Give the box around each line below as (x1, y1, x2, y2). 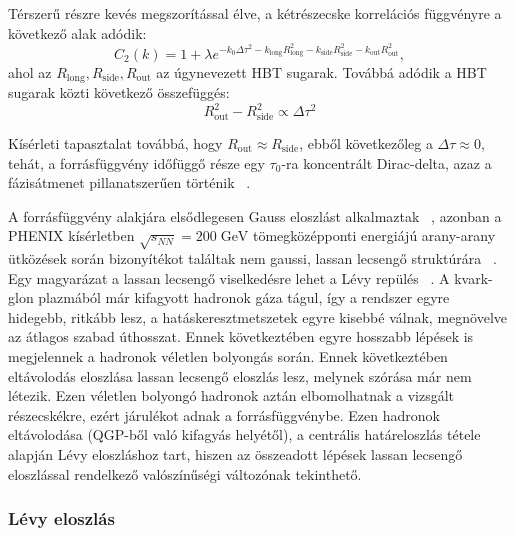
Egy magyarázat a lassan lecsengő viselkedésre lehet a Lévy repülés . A (8, 267, 450, 288)
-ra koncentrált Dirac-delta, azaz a (281, 152, 492, 173)
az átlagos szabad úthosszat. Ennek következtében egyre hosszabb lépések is (8, 326, 474, 347)
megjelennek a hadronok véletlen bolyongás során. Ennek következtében (8, 346, 448, 367)
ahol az (8, 61, 52, 82)
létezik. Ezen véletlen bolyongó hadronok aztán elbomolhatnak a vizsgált (8, 385, 454, 406)
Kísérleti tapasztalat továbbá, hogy (8, 132, 223, 153)
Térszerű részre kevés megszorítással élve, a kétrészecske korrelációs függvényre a (8, 3, 502, 23)
